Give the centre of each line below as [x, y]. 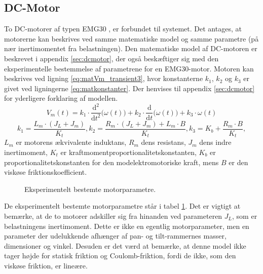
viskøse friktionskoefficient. [46, 172]
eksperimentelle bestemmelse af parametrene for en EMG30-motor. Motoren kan [129, 68]
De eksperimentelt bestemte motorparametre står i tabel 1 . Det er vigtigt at [122, 206]
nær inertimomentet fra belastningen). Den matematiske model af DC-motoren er [131, 48]
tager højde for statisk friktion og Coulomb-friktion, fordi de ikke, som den [120, 256]
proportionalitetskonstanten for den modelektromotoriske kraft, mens [111, 162]
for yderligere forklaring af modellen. [61, 98]
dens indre [215, 142]
